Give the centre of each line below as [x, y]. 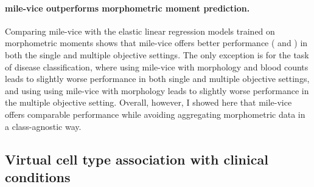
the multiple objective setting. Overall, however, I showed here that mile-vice [148, 102]
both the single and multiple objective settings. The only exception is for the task [157, 54]
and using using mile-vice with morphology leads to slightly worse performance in [157, 90]
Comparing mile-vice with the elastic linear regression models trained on [140, 31]
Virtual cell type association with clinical [137, 159]
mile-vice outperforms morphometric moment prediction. [127, 8]
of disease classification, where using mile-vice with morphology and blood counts [157, 66]
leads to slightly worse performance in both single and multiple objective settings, [157, 79]
